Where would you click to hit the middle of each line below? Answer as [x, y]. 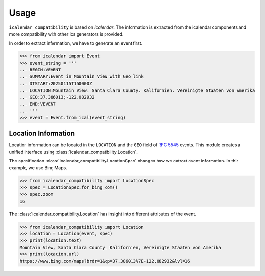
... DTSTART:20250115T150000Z [56, 83]
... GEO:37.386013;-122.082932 [57, 97]
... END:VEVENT [38, 104]
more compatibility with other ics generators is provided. [66, 34]
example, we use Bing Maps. [38, 168]
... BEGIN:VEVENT [40, 70]
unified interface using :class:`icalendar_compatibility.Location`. [74, 152]
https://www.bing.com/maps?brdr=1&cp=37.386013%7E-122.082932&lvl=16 [105, 261]
